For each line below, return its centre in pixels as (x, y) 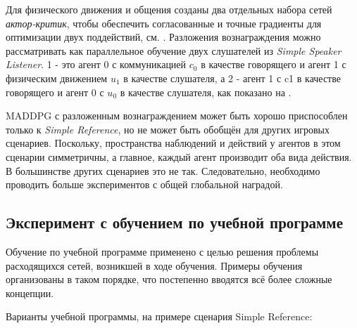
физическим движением (57, 78)
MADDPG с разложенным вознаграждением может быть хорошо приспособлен (177, 116)
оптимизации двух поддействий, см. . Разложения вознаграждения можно (163, 37)
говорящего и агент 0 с (55, 92)
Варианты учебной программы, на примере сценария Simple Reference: (159, 316)
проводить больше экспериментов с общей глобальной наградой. (144, 184)
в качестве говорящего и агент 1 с (274, 64)
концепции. (30, 293)
